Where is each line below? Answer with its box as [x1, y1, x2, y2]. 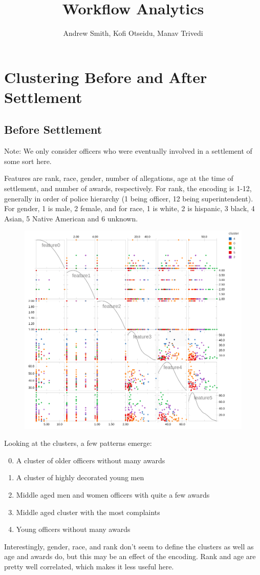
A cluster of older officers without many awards [16, 455, 165, 465]
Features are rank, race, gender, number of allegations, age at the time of [4, 173, 233, 183]
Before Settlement [4, 121, 102, 137]
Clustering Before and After [4, 66, 207, 87]
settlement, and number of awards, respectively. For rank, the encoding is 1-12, [4, 183, 252, 194]
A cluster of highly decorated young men [16, 472, 144, 483]
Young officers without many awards [16, 524, 131, 535]
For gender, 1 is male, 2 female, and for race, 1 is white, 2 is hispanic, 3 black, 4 [4, 203, 255, 214]
